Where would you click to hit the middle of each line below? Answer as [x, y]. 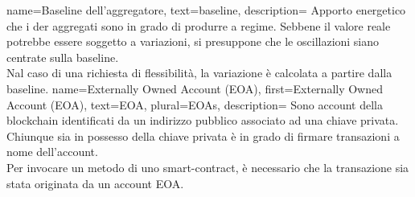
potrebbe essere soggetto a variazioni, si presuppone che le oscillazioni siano [193, 41]
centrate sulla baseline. [63, 57]
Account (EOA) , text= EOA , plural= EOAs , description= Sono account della [195, 104]
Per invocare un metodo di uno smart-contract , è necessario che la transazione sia [208, 167]
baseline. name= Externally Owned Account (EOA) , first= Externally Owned [195, 88]
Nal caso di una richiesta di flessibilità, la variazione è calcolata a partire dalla [199, 73]
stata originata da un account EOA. [95, 183]
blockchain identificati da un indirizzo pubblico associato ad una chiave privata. [203, 120]
